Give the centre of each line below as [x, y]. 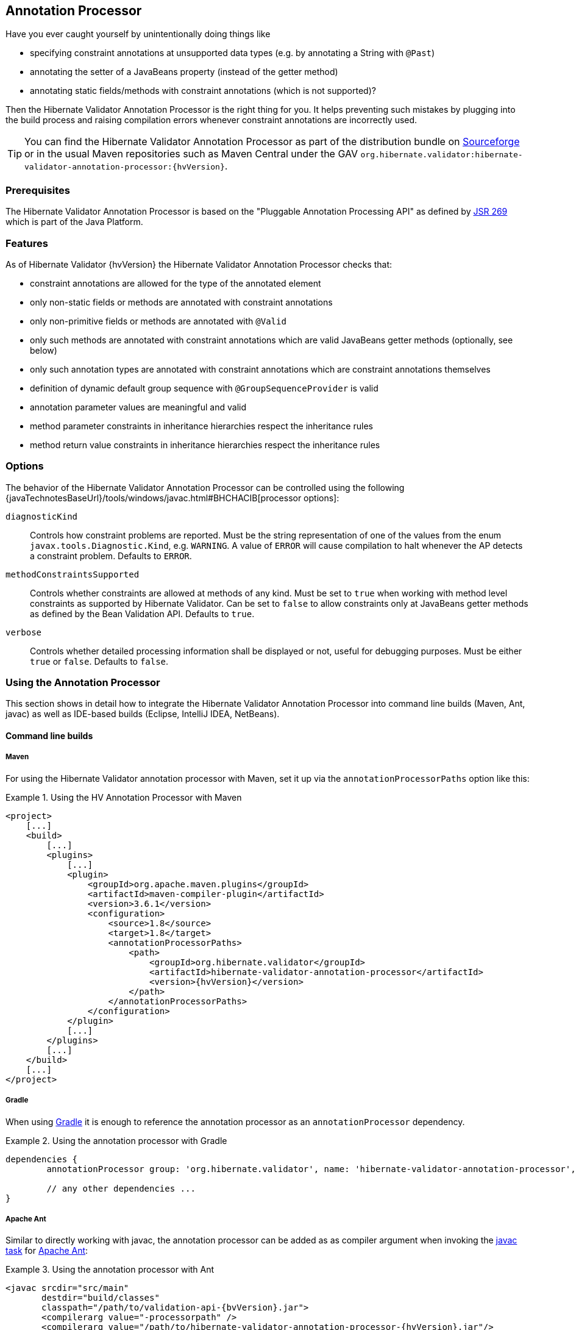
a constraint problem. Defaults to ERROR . [111, 556]
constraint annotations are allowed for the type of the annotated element [176, 283]
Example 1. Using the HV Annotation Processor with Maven [124, 797]
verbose [24, 632]
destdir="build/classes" [101, 1298]
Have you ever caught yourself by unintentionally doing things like [138, 34]
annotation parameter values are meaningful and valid [138, 407]
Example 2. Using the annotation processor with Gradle [116, 1140]
